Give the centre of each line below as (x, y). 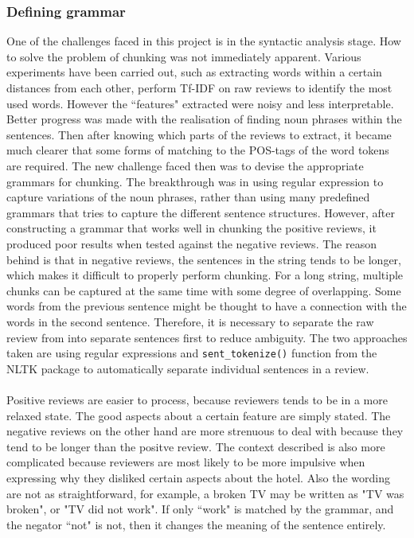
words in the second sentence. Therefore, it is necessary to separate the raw (190, 321)
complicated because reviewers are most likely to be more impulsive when (186, 462)
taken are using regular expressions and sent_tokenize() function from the (192, 353)
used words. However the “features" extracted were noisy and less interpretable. (200, 103)
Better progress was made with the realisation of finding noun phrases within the (204, 119)
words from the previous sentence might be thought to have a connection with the (207, 306)
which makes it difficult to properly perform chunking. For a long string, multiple (205, 275)
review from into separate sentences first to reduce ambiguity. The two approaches (207, 337)
